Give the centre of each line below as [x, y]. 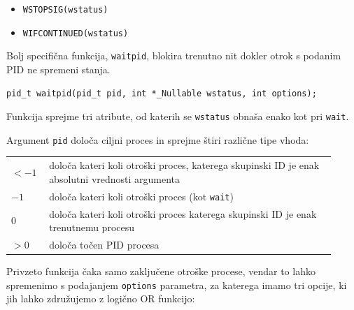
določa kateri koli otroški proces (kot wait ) [141, 196]
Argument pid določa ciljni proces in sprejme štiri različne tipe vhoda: [158, 139]
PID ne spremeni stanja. [58, 69]
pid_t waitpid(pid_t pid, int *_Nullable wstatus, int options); [162, 93]
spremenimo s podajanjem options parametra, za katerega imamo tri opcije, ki [177, 285]
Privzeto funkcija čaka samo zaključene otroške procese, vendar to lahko [161, 271]
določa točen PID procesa [104, 244]
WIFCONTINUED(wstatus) [76, 33]
